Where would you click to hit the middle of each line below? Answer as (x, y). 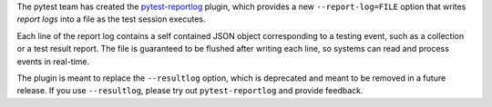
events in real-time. (53, 61)
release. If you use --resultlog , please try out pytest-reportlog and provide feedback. (190, 91)
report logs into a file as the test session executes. (111, 19)
